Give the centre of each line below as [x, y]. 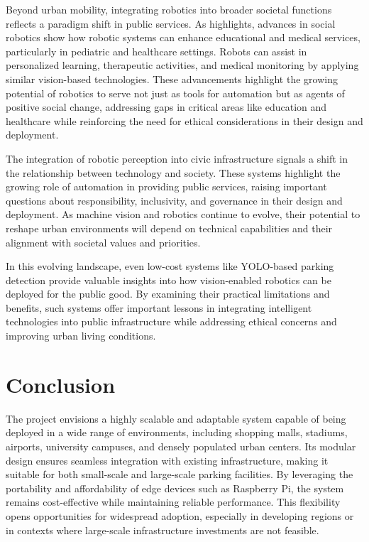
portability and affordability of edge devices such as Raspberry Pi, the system [175, 488]
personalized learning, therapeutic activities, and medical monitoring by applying [182, 65]
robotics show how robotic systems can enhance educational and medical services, [183, 37]
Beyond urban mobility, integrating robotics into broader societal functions [169, 9]
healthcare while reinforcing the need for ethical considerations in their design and [184, 120]
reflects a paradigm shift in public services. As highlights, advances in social [171, 23]
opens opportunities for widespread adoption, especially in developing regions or [180, 515]
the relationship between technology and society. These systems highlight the [173, 172]
